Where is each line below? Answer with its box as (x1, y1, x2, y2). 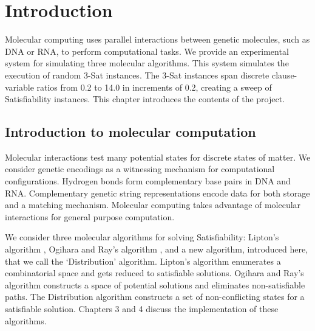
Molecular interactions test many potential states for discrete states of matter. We (5, 150, 311, 163)
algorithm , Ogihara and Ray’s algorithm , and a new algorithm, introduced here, (5, 243, 308, 256)
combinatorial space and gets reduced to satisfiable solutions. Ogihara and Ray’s (5, 267, 304, 279)
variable (5, 80, 34, 93)
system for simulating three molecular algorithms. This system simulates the (5, 57, 289, 69)
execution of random (5, 68, 81, 81)
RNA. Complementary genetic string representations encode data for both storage (5, 186, 310, 199)
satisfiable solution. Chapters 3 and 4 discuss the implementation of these (5, 302, 279, 315)
